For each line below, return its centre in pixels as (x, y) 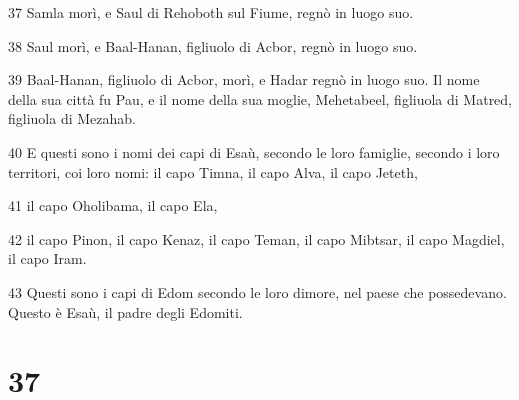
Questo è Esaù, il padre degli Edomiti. (125, 311)
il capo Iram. (47, 258)
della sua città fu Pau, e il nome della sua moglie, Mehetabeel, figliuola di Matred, (260, 98)
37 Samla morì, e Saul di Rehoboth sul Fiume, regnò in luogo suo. (211, 12)
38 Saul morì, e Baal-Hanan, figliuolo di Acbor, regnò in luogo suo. (213, 45)
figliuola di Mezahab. (72, 118)
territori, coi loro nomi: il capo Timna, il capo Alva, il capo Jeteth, (213, 171)
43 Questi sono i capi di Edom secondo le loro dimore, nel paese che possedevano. (257, 291)
